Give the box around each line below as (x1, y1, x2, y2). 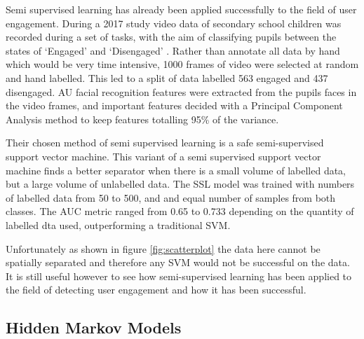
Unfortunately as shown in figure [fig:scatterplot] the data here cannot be (6, 241, 321, 256)
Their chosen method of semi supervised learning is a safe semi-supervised (6, 135, 324, 150)
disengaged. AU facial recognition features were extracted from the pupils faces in (6, 84, 357, 99)
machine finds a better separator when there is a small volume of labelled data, (6, 162, 346, 177)
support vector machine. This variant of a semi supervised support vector (6, 148, 321, 163)
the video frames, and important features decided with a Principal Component (6, 98, 343, 113)
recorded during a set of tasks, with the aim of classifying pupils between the (6, 29, 337, 44)
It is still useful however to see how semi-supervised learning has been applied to (6, 268, 352, 283)
